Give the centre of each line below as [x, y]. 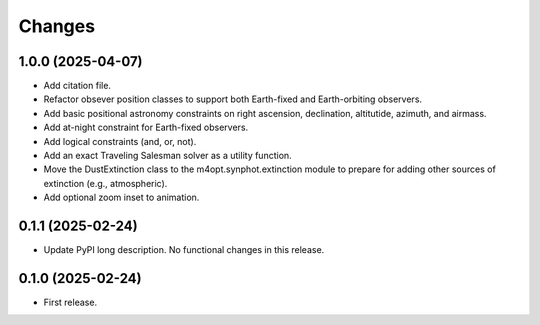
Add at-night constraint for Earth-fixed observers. [146, 127]
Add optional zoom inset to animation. [121, 197]
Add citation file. [77, 86]
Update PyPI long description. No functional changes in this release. [184, 250]
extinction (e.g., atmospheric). [105, 183]
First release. [70, 302]
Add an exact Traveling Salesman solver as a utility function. [167, 156]
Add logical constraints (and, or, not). [120, 141]
